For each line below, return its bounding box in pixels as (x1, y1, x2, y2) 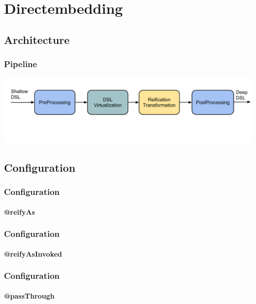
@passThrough (4, 290, 55, 301)
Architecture (4, 32, 70, 47)
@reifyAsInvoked (4, 248, 63, 259)
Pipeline (4, 58, 37, 70)
